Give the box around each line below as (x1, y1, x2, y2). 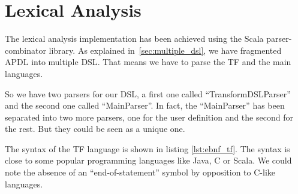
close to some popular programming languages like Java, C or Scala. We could (5, 154, 292, 167)
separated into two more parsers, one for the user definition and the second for (5, 110, 293, 123)
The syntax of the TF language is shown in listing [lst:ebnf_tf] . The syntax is (5, 142, 290, 155)
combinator (5, 44, 46, 56)
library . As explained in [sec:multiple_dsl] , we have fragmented (49, 44, 282, 56)
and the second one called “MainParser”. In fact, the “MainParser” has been (5, 99, 285, 112)
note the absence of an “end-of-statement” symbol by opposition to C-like (5, 166, 275, 178)
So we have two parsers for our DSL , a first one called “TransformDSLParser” (5, 87, 291, 100)
